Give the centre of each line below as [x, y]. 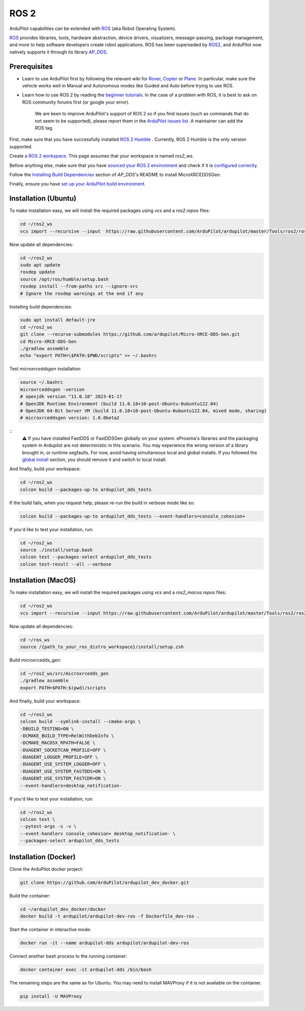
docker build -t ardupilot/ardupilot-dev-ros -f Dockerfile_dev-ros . [110, 916]
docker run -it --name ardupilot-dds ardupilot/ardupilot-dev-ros [104, 943]
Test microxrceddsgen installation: [45, 369]
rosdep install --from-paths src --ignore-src [79, 286]
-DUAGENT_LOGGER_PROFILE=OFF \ [59, 757]
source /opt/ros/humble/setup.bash [64, 279]
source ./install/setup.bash [56, 550]
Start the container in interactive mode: [50, 929]
